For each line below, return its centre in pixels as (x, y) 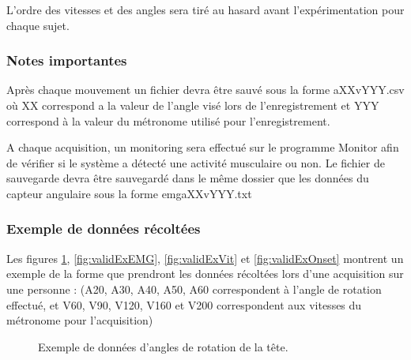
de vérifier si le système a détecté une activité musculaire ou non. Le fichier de (196, 162)
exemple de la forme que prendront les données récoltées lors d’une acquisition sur (205, 274)
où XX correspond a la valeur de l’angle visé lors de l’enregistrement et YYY (193, 105)
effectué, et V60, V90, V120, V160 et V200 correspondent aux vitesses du (184, 304)
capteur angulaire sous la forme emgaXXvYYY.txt (129, 193)
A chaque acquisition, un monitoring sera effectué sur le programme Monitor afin (203, 147)
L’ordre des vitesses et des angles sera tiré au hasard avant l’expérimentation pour (205, 9)
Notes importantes (67, 60)
